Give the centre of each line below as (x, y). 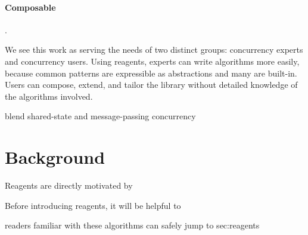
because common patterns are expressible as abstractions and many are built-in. (151, 73)
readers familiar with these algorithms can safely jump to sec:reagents (132, 225)
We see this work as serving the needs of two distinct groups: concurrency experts (154, 50)
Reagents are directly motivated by (69, 185)
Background (55, 157)
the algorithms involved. (49, 96)
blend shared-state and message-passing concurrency (100, 116)
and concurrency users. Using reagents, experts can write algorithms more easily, (152, 61)
